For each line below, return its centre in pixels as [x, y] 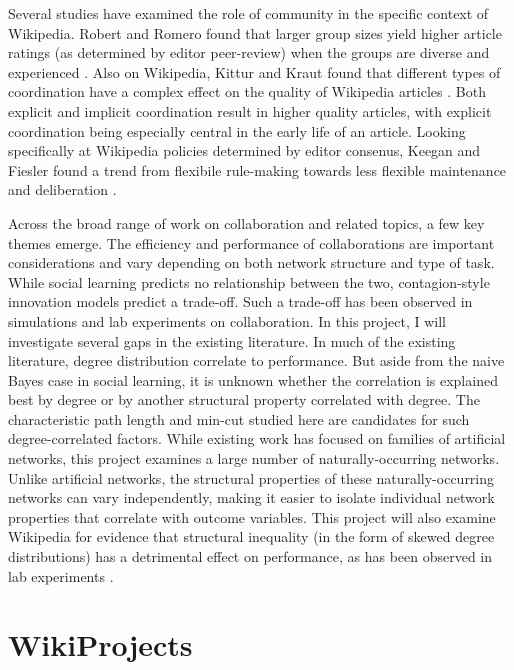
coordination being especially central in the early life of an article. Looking [237, 130]
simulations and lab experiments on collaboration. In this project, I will [227, 320]
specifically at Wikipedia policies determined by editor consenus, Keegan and [244, 150]
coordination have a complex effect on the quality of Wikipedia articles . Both [247, 91]
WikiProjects [100, 644]
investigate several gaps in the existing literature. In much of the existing [232, 340]
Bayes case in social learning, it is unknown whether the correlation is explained [253, 379]
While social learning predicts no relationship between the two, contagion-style [249, 281]
